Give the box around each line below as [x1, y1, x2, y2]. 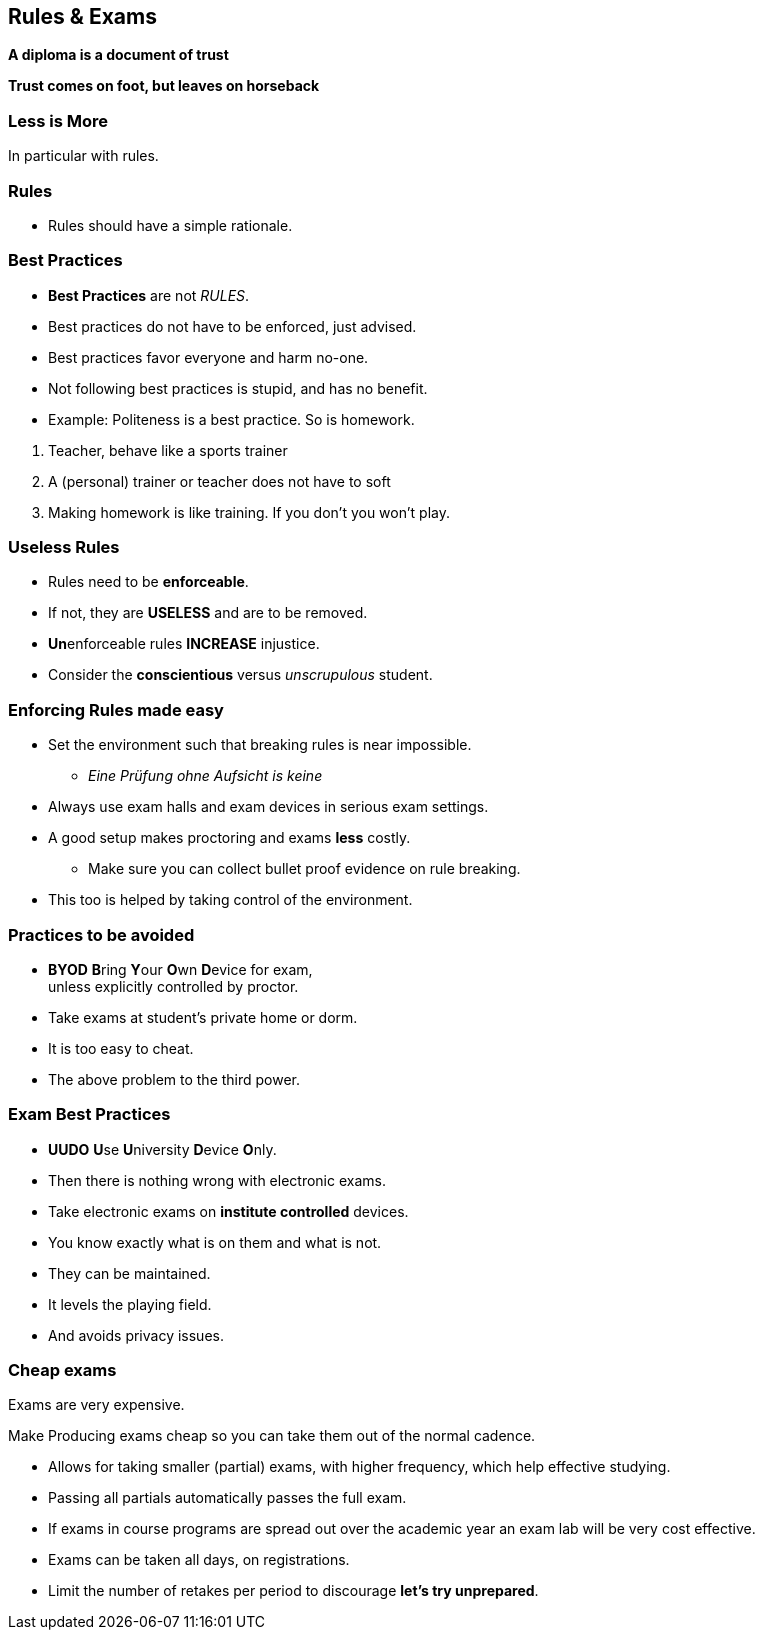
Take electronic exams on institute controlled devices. [48, 1202, 409, 1220]
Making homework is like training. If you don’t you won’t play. [48, 503, 450, 521]
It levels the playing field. [48, 1295, 212, 1313]
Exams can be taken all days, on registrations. [48, 1551, 350, 1569]
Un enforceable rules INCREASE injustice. [48, 635, 320, 653]
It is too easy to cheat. [48, 1039, 194, 1057]
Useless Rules [8, 537, 120, 558]
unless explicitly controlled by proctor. [48, 977, 299, 995]
